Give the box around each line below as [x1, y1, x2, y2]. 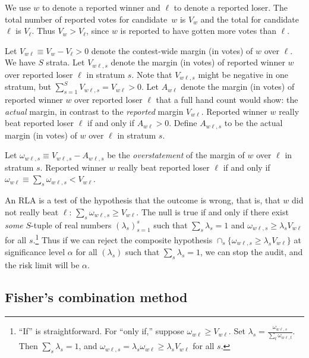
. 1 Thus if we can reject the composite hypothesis [33, 232, 213, 246]
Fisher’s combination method [5, 288, 188, 306]
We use [5, 1, 31, 13]
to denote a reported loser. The [174, 1, 288, 13]
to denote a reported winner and [42, 1, 160, 13]
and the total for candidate [200, 12, 299, 25]
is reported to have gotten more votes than [120, 24, 276, 37]
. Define [169, 117, 197, 129]
